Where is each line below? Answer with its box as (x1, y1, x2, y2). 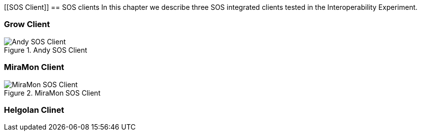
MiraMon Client (4, 62, 64, 72)
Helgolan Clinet (4, 104, 64, 115)
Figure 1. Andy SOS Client (4, 45, 87, 54)
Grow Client (4, 19, 50, 30)
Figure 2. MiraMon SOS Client (4, 88, 101, 97)
